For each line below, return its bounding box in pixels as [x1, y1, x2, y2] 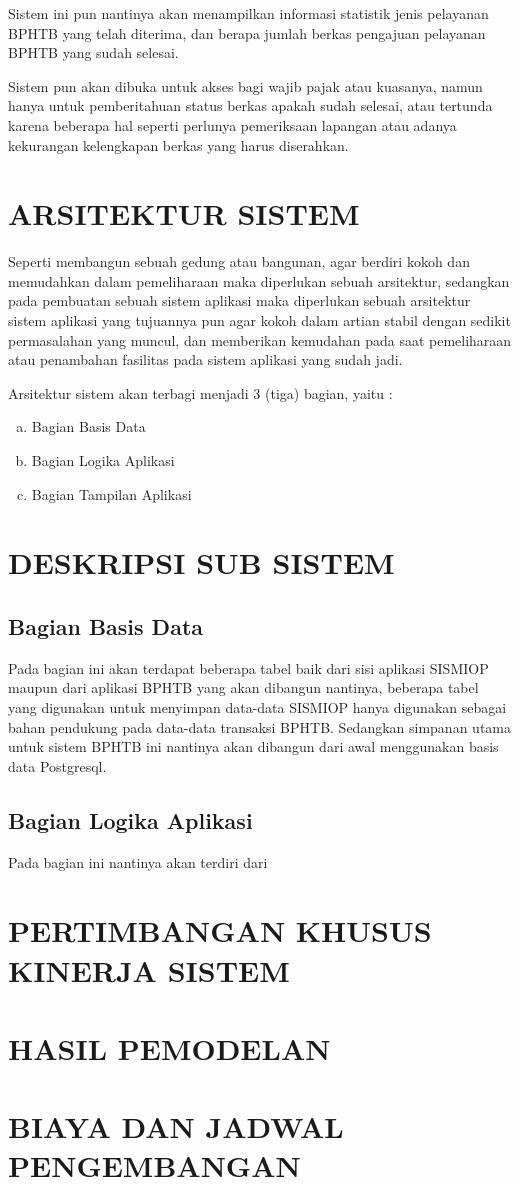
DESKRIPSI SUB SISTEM [8, 542, 395, 583]
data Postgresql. [8, 755, 107, 776]
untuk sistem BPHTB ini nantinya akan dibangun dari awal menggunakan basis [8, 736, 499, 757]
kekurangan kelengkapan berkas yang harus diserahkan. [8, 134, 349, 155]
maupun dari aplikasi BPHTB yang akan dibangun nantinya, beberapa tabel [8, 677, 479, 698]
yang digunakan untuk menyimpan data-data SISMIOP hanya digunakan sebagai [8, 696, 507, 717]
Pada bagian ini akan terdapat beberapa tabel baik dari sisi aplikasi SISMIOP [8, 657, 489, 678]
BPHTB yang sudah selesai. [8, 42, 179, 63]
